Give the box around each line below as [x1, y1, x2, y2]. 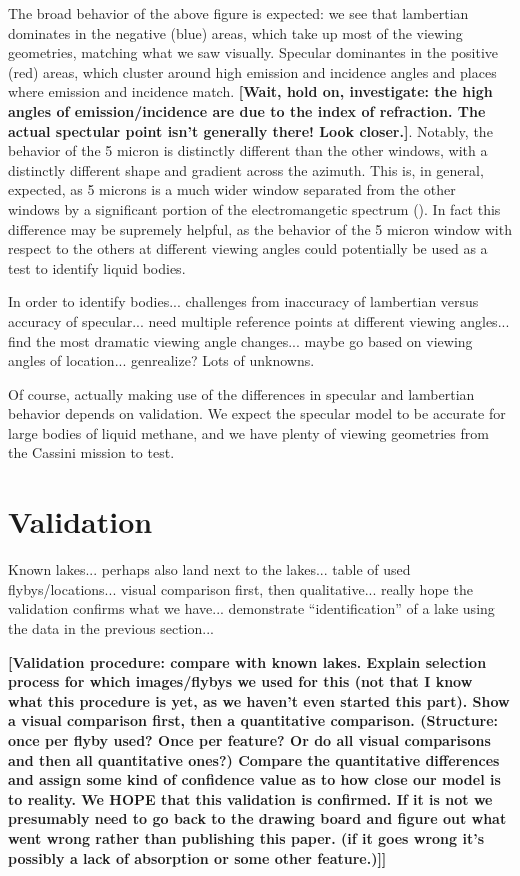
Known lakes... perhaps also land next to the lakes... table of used [8, 559, 411, 580]
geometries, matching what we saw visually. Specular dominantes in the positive [8, 42, 499, 63]
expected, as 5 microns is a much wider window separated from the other [8, 179, 456, 200]
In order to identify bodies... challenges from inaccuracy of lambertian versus [8, 291, 479, 312]
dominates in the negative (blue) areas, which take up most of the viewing [8, 22, 463, 43]
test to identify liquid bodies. [8, 257, 186, 278]
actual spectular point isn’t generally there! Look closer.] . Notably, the [8, 120, 493, 141]
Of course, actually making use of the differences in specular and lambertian [8, 383, 475, 404]
